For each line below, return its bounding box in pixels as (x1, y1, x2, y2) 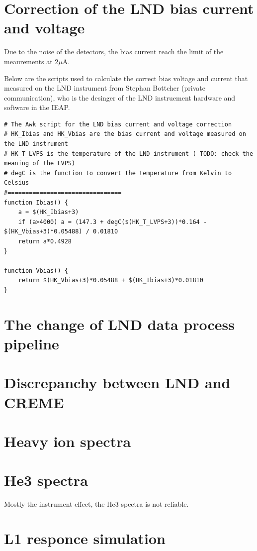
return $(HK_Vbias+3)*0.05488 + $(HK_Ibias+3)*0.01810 (18, 277, 203, 284)
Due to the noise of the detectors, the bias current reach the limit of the (4, 46, 224, 57)
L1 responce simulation (4, 528, 166, 548)
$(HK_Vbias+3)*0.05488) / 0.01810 (4, 228, 118, 235)
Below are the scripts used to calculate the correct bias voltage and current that (4, 73, 248, 83)
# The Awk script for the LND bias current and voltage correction (4, 120, 232, 128)
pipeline (4, 333, 59, 353)
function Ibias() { (4, 199, 68, 206)
